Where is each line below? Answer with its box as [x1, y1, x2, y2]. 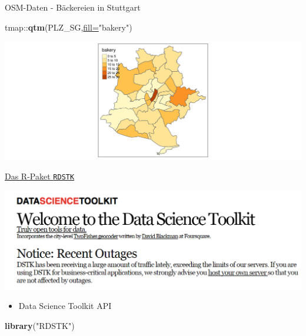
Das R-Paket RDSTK [5, 170, 75, 182]
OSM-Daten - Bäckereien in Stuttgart [5, 1, 141, 13]
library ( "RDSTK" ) [5, 319, 75, 331]
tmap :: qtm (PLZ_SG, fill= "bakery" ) [5, 21, 132, 33]
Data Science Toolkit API [18, 300, 112, 312]
